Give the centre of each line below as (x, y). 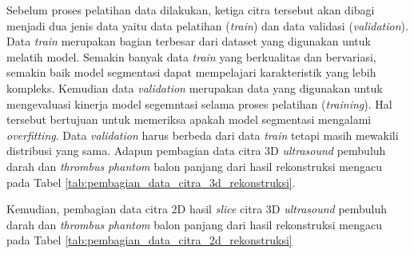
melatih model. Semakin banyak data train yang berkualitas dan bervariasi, (191, 56)
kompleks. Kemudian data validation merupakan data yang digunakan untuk (195, 87)
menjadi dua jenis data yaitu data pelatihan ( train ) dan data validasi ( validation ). (207, 25)
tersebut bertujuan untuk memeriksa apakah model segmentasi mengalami (189, 119)
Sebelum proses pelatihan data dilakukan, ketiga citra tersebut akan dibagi (191, 10)
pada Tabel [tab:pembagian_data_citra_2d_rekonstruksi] (149, 240)
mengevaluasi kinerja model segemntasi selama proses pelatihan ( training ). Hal (199, 103)
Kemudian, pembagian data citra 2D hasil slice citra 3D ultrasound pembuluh (197, 209)
